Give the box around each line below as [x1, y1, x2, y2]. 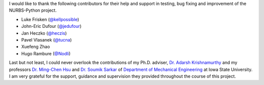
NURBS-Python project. [9, 7, 57, 13]
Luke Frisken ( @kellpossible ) [21, 16, 79, 22]
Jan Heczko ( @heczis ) [21, 30, 67, 36]
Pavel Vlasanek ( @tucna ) [21, 37, 72, 42]
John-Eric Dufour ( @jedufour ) [21, 23, 82, 29]
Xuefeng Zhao [21, 44, 50, 50]
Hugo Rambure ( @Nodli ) [21, 50, 71, 56]
